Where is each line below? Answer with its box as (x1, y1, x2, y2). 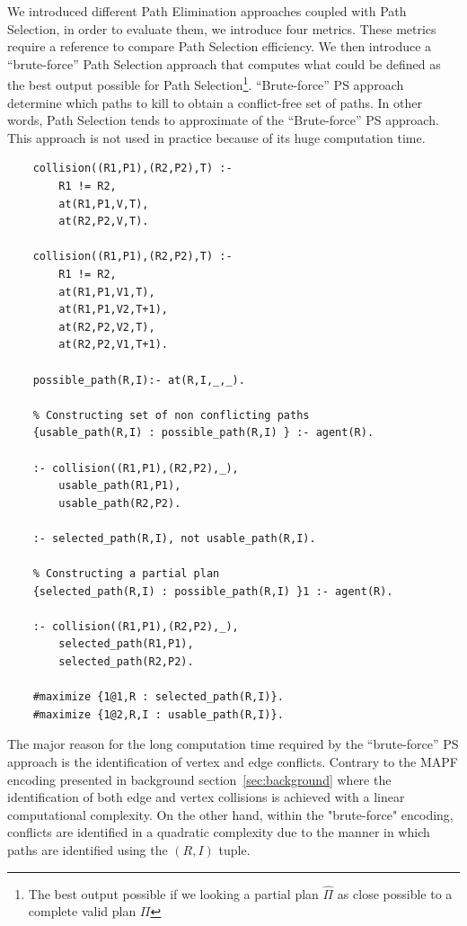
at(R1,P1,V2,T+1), (58, 303, 168, 316)
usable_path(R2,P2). (58, 496, 181, 510)
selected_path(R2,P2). (58, 655, 194, 669)
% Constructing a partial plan (32, 567, 220, 581)
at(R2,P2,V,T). (58, 215, 149, 228)
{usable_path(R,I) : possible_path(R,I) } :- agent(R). (32, 426, 374, 440)
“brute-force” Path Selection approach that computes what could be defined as (7, 54, 441, 73)
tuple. (218, 840, 251, 859)
